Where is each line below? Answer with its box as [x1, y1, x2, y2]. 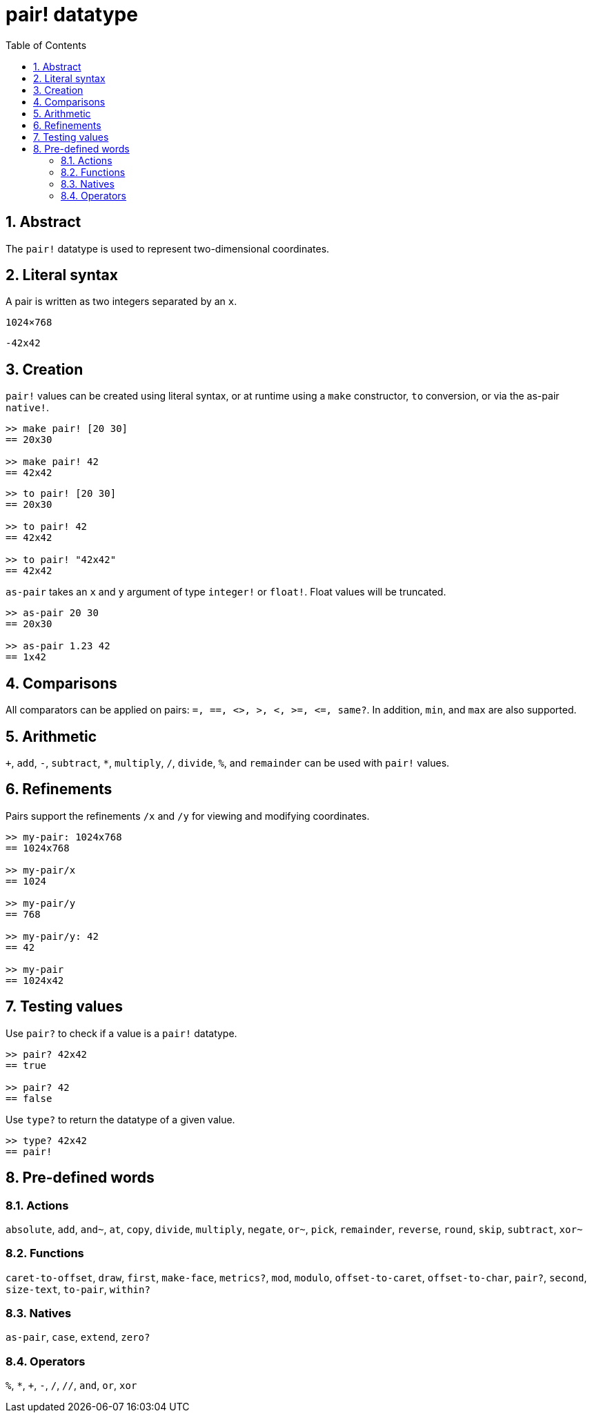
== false [6, 1092, 52, 1104]
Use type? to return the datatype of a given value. [6, 1113, 235, 1125]
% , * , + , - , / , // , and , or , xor [6, 1379, 137, 1392]
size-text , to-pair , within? [6, 1283, 150, 1295]
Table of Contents [6, 39, 87, 51]
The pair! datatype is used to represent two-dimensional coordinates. [6, 242, 330, 255]
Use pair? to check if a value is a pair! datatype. [6, 1027, 237, 1039]
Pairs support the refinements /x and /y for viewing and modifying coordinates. [6, 809, 370, 822]
